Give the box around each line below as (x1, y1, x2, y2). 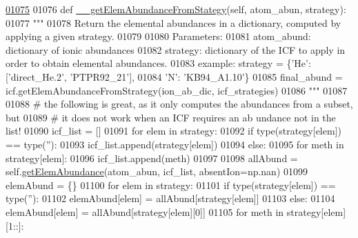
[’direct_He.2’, (6, 69, 67, 83)
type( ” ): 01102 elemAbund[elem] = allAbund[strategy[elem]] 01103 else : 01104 (6, 191, 335, 206)
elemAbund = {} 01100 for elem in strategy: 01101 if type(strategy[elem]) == (6, 177, 336, 192)
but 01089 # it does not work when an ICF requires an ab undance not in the (6, 110, 336, 124)
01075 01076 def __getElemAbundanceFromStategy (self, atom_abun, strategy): (6, 2, 346, 16)
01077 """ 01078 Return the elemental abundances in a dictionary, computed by (6, 15, 341, 30)
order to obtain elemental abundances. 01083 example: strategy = (6, 56, 284, 70)
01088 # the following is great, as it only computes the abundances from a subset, (6, 97, 353, 111)
